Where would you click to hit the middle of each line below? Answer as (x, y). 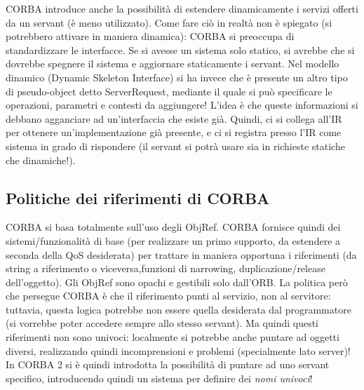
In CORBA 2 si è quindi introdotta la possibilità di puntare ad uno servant (168, 364)
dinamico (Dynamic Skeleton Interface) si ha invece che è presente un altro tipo (177, 77)
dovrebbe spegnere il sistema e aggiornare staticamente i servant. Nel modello (173, 63)
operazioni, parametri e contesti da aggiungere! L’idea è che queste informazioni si (182, 105)
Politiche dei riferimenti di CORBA (138, 197)
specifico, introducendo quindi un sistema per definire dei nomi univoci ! (159, 378)
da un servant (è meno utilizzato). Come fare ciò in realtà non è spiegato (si (169, 22)
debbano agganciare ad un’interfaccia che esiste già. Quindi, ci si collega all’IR (174, 118)
